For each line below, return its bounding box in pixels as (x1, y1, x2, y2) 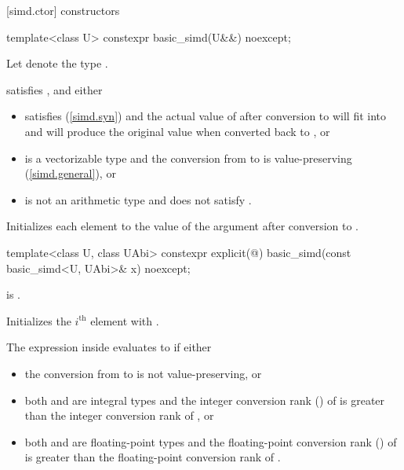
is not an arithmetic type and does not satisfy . (24, 191, 252, 207)
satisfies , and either (6, 81, 103, 97)
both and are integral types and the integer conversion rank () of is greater (24, 391, 385, 408)
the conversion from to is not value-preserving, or (24, 365, 262, 381)
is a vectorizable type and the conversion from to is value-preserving (24, 149, 352, 166)
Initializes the (6, 312, 71, 329)
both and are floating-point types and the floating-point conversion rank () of (24, 433, 397, 450)
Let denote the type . (6, 55, 108, 72)
